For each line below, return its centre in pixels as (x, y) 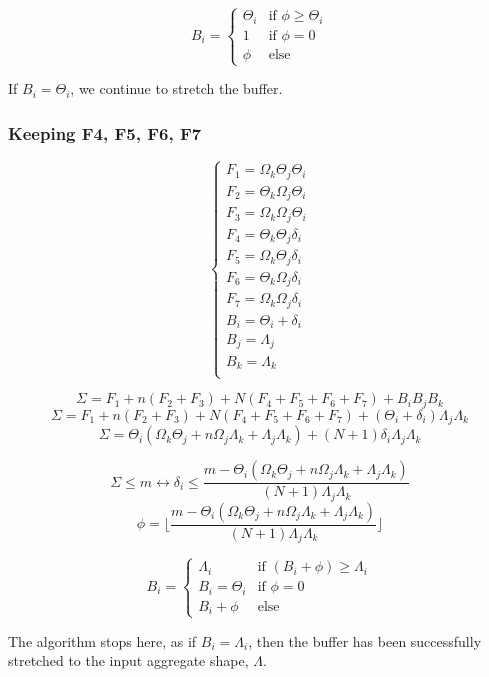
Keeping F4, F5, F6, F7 (105, 132)
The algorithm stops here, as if (102, 640)
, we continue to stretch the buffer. (176, 88)
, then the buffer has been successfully (365, 640)
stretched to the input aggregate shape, (128, 660)
